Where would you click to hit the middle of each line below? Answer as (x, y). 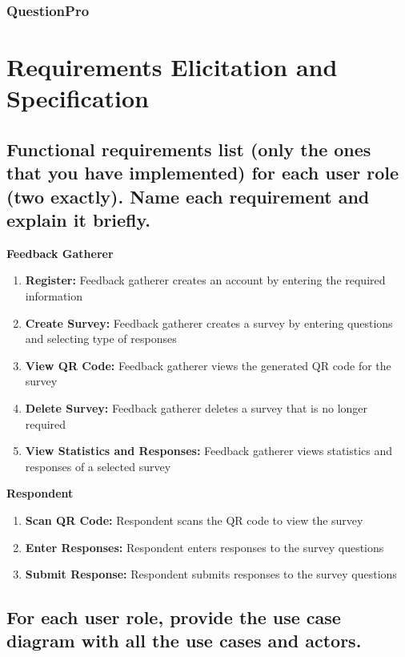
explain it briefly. (78, 219)
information (54, 295)
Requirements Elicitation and (172, 67)
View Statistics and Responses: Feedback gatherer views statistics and (209, 451)
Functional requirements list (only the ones (189, 149)
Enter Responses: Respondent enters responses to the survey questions (205, 547)
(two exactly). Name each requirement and (188, 196)
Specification (78, 98)
